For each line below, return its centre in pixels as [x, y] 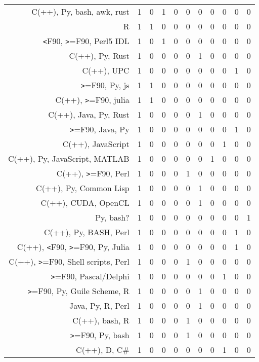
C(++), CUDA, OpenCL [85, 203]
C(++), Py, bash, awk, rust [80, 11]
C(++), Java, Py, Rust [89, 114]
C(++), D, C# [103, 350]
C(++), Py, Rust [99, 56]
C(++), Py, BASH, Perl [87, 232]
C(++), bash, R [101, 320]
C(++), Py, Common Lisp [83, 188]
